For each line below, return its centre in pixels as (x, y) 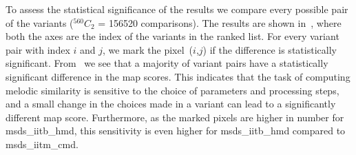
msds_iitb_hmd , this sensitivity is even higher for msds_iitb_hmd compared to (176, 131)
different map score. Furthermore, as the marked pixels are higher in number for (175, 117)
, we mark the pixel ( (148, 49)
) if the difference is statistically (270, 49)
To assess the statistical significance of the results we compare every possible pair (177, 9)
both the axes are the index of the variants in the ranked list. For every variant (172, 36)
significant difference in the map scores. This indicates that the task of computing (178, 76)
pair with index (38, 49)
